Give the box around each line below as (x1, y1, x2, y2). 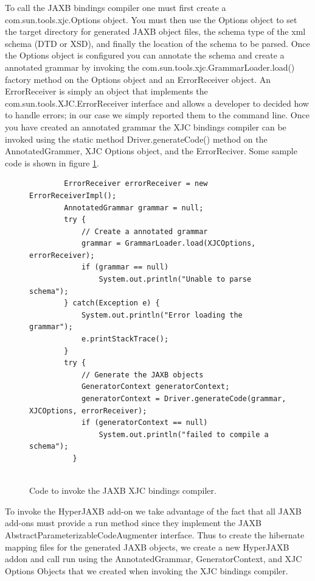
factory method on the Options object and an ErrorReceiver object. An (5, 73, 271, 85)
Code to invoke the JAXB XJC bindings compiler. (29, 484, 216, 497)
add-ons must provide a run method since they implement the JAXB (5, 516, 261, 529)
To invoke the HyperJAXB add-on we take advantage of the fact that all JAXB (5, 504, 302, 517)
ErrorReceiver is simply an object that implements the (5, 85, 208, 98)
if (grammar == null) (81, 263, 169, 272)
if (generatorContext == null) (81, 418, 208, 427)
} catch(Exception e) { (64, 299, 160, 308)
